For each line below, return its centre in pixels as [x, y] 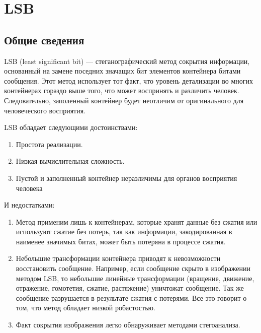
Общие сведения [44, 40]
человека [29, 188]
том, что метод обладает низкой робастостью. [85, 308]
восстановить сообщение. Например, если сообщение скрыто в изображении [133, 268]
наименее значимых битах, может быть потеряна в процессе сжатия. [121, 241]
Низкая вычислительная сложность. [70, 161]
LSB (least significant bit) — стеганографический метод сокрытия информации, [127, 61]
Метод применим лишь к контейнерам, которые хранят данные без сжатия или [137, 221]
